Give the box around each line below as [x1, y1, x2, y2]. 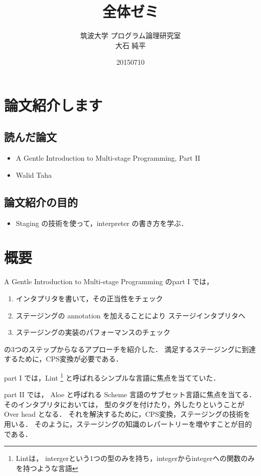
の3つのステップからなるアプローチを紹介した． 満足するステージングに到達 [4, 343, 256, 354]
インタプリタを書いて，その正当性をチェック [16, 293, 163, 303]
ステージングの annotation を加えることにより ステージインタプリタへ [16, 310, 245, 320]
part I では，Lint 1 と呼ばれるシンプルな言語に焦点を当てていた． [4, 371, 220, 383]
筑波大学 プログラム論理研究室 [80, 30, 181, 41]
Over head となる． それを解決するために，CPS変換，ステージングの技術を [4, 409, 250, 419]
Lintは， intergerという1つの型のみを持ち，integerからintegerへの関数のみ [16, 453, 255, 463]
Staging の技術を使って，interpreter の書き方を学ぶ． [16, 217, 188, 228]
